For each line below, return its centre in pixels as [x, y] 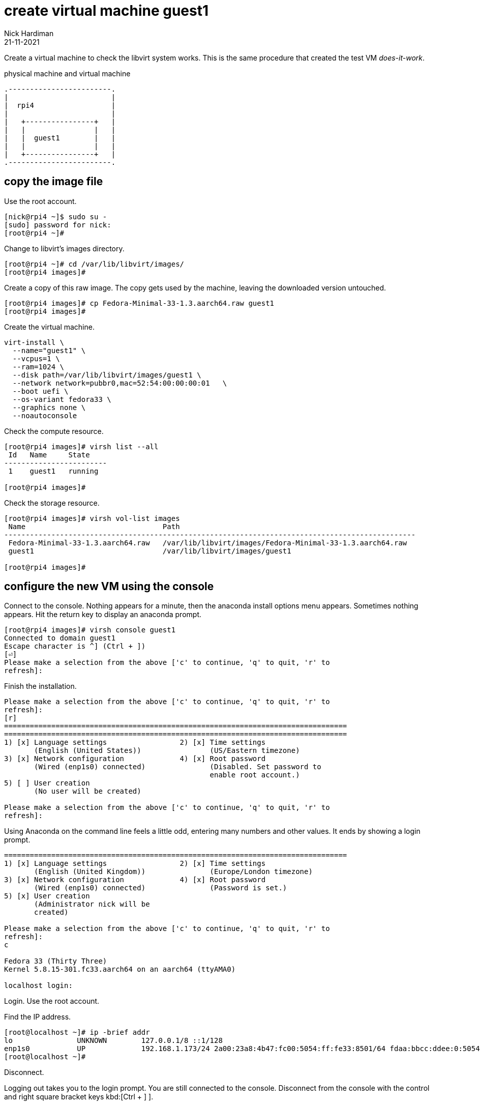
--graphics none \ [49, 407]
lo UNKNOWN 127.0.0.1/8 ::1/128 [113, 1041]
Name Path [94, 526]
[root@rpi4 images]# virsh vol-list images [92, 518]
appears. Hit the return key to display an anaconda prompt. [103, 615]
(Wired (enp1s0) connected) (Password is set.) [161, 888]
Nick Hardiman [29, 33]
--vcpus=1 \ [36, 358]
